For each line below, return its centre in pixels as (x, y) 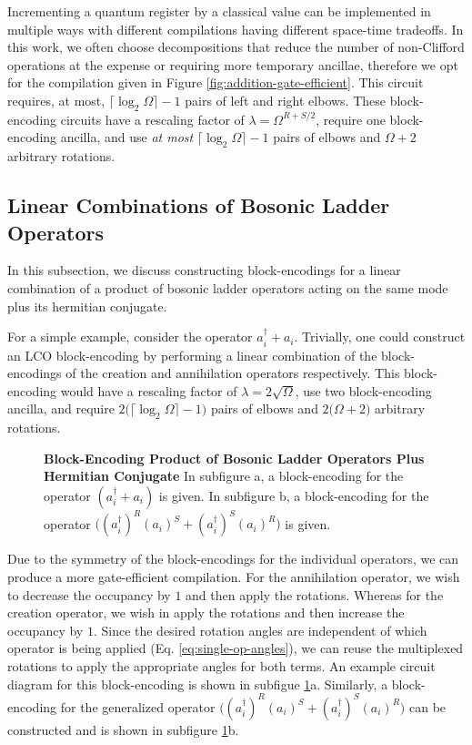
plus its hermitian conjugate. (87, 306)
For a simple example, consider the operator (130, 337)
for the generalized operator (138, 706)
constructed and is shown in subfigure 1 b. (123, 729)
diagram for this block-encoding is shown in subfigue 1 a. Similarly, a (198, 684)
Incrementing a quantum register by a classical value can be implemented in (219, 11)
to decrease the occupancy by (89, 594)
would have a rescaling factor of (149, 390)
